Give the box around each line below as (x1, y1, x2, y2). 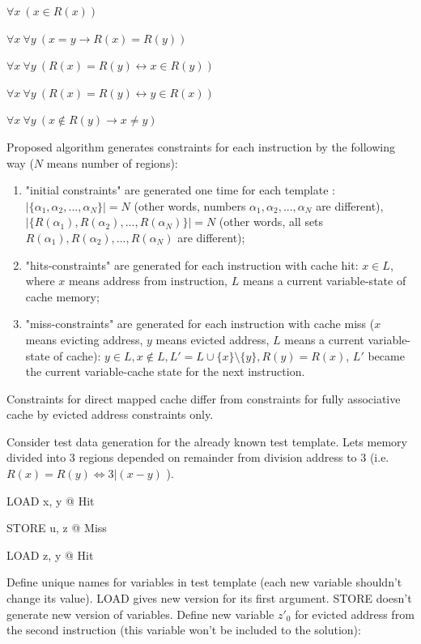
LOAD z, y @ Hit (6, 546, 94, 563)
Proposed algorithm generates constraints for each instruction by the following (6, 138, 395, 155)
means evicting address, (25, 331, 143, 348)
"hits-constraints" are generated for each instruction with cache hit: (25, 256, 359, 273)
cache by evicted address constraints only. (6, 406, 214, 423)
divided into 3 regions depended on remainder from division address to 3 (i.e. (6, 449, 389, 466)
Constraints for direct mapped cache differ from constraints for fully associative (6, 390, 401, 407)
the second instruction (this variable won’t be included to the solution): (6, 621, 361, 638)
